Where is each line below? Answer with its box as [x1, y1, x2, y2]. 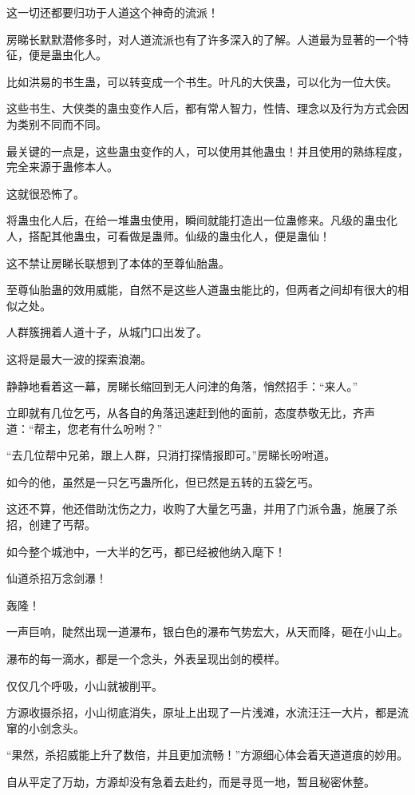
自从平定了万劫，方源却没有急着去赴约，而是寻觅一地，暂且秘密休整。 [6, 773, 375, 789]
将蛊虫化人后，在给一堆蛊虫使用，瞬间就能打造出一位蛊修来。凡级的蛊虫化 [6, 212, 397, 229]
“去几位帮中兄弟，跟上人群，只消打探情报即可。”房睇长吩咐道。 [6, 447, 336, 463]
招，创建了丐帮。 [6, 516, 96, 533]
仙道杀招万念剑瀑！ [6, 570, 107, 586]
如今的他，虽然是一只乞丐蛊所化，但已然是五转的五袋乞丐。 [6, 473, 319, 490]
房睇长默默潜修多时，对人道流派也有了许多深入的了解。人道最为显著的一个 [6, 30, 397, 47]
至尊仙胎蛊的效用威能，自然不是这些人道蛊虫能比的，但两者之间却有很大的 [6, 281, 397, 298]
